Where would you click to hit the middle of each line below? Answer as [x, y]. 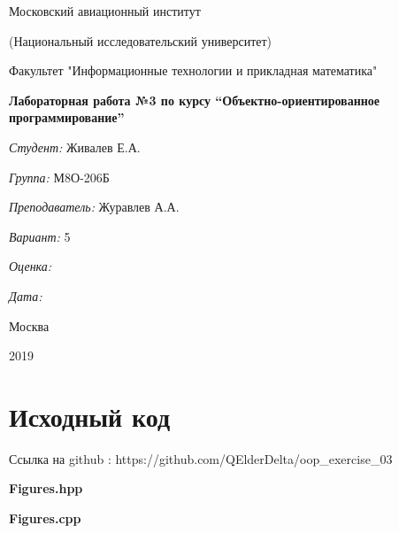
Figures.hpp [46, 488]
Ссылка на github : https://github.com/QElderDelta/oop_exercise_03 [201, 458]
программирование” [67, 117]
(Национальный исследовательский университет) [141, 40]
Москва [29, 325]
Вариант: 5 [40, 236]
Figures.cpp [45, 518]
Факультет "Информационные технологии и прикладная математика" [193, 70]
